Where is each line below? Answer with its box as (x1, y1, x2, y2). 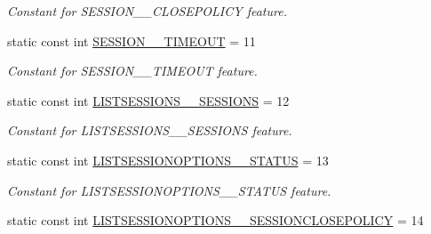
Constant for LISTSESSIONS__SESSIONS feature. (7, 121, 292, 140)
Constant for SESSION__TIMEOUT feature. (7, 61, 258, 80)
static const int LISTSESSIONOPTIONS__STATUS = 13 (7, 150, 329, 169)
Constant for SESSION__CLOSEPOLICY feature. (7, 2, 287, 20)
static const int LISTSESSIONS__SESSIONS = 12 (7, 91, 290, 109)
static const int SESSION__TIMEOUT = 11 (7, 31, 256, 50)
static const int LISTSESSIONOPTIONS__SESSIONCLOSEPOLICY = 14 (7, 211, 424, 230)
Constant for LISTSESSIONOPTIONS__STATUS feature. (7, 181, 331, 199)
